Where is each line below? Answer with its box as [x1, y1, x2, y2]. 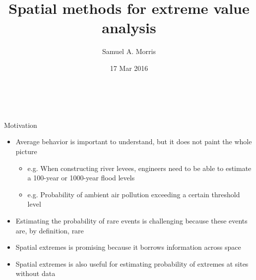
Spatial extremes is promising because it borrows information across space [15, 242, 241, 252]
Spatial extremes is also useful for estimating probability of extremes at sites [15, 258, 249, 269]
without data [15, 268, 56, 279]
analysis [102, 17, 156, 38]
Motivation [4, 119, 37, 130]
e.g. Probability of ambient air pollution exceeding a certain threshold [27, 189, 240, 199]
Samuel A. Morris [102, 46, 156, 56]
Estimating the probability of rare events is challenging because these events [15, 215, 248, 225]
